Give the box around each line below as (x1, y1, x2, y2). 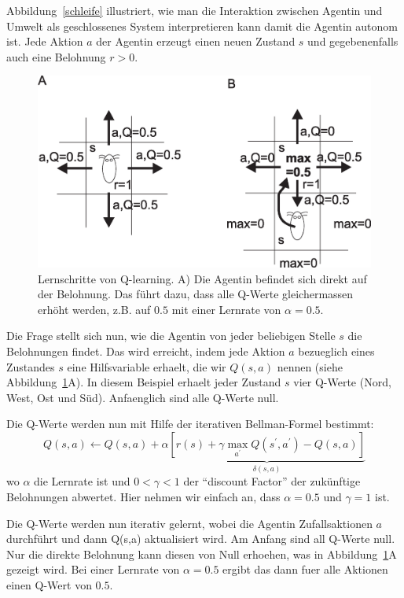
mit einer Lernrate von (171, 301, 281, 317)
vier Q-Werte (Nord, (293, 374, 391, 390)
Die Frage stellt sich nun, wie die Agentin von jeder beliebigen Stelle (6, 327, 336, 344)
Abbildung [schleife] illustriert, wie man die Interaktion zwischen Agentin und (6, 2, 383, 18)
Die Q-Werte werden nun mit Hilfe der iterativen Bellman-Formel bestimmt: (6, 415, 374, 432)
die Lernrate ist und (34, 473, 130, 489)
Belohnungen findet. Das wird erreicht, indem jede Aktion (6, 343, 285, 360)
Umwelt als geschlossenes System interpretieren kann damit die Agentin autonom (6, 17, 398, 34)
